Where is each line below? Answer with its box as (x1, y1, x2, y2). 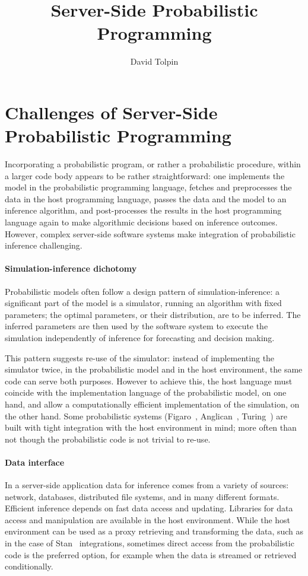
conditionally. (5, 560, 53, 572)
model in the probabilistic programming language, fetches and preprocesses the (5, 181, 292, 193)
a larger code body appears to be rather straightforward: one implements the (5, 169, 285, 182)
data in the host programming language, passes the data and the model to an (5, 192, 287, 205)
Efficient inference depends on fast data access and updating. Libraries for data (5, 502, 293, 514)
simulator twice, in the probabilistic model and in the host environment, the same (5, 363, 303, 375)
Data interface (5, 456, 65, 468)
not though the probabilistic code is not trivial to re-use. (5, 432, 211, 445)
